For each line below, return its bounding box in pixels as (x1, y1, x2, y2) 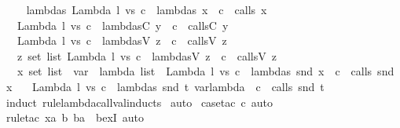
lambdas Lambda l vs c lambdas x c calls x (26, 2, 267, 17)
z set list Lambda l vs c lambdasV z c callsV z (17, 47, 277, 64)
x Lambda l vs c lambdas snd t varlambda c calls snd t (6, 78, 325, 94)
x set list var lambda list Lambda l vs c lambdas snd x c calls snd (17, 63, 394, 79)
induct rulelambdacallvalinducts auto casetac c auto (6, 93, 273, 110)
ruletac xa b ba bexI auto (6, 109, 145, 126)
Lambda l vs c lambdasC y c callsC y (17, 16, 229, 33)
